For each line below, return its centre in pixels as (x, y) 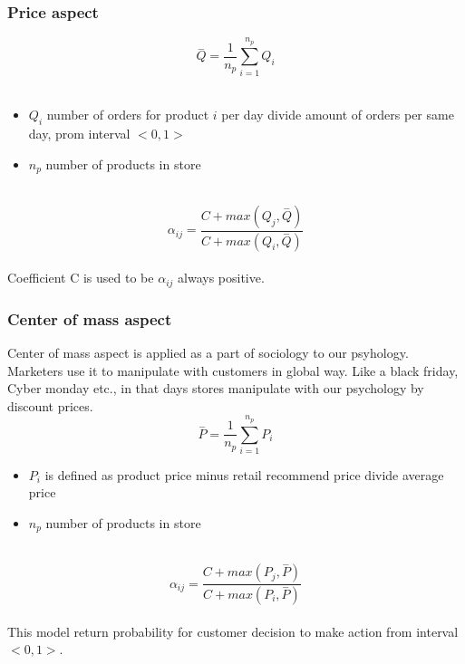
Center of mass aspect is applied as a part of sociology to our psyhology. (208, 352)
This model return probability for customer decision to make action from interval (233, 631)
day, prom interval (79, 134)
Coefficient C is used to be (81, 278)
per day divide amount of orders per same (338, 115)
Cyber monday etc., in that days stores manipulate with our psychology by (216, 388)
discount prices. (50, 405)
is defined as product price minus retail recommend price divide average (244, 474)
